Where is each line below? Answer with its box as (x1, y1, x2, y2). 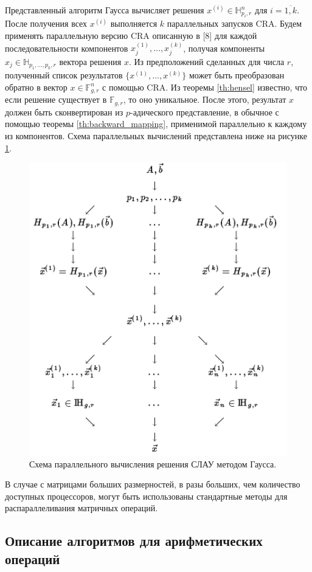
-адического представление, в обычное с (130, 105, 279, 118)
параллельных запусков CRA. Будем (167, 17, 302, 30)
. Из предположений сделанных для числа (128, 55, 285, 67)
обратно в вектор (5, 80, 68, 93)
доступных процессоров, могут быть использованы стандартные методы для (5, 489, 288, 502)
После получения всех (5, 17, 88, 30)
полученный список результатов (5, 69, 123, 81)
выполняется (110, 17, 158, 30)
